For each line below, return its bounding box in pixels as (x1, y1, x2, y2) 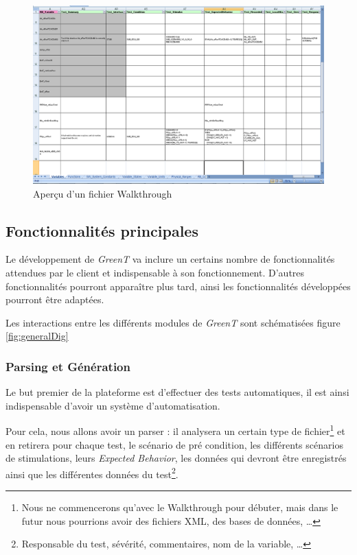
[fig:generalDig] (5, 329, 69, 343)
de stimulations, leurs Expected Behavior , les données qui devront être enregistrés (5, 451, 347, 465)
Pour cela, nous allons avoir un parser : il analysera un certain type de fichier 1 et (5, 422, 345, 438)
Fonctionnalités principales (5, 220, 198, 241)
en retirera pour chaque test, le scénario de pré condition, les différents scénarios (5, 437, 343, 451)
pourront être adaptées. (5, 292, 104, 307)
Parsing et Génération (5, 357, 130, 375)
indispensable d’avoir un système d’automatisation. (5, 398, 220, 412)
